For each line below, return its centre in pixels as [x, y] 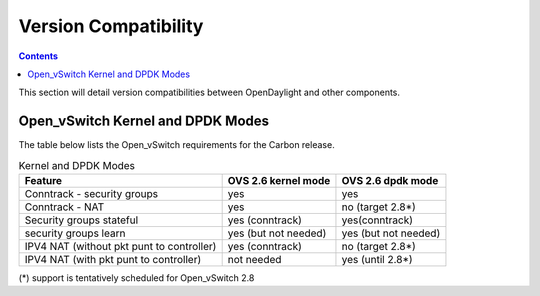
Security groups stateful [81, 220]
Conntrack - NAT [64, 207]
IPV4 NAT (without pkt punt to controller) [120, 246]
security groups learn [75, 233]
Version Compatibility [111, 26]
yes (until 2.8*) [377, 259]
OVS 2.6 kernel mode [279, 180]
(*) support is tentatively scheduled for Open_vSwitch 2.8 [136, 278]
